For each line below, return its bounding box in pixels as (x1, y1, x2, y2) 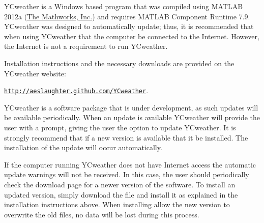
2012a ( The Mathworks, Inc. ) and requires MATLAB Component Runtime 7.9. (4, 11, 250, 21)
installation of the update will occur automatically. (4, 142, 162, 153)
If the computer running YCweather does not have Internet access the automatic (4, 159, 256, 170)
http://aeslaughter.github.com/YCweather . (4, 85, 149, 96)
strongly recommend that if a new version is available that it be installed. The (4, 132, 248, 143)
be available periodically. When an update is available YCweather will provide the (4, 112, 260, 123)
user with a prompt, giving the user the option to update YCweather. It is (4, 122, 236, 132)
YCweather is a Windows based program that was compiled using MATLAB (4, 1, 243, 11)
